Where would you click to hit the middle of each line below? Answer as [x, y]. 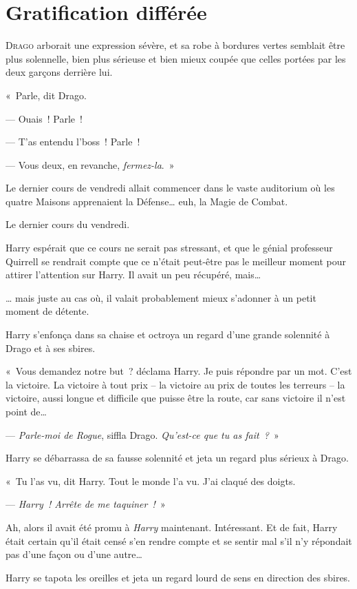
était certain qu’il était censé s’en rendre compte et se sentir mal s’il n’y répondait [179, 540]
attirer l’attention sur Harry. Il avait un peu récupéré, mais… [133, 275]
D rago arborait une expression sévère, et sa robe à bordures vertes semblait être [175, 45]
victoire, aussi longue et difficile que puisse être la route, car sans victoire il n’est [176, 398]
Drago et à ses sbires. [51, 348]
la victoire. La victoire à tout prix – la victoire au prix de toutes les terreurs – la [175, 384]
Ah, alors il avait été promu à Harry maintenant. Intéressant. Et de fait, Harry [172, 527]
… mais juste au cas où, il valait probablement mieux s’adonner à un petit [161, 297]
